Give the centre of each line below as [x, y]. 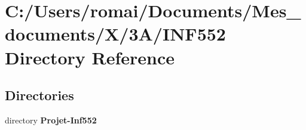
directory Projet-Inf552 [51, 120]
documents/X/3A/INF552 [115, 34]
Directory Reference [90, 57]
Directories [39, 95]
